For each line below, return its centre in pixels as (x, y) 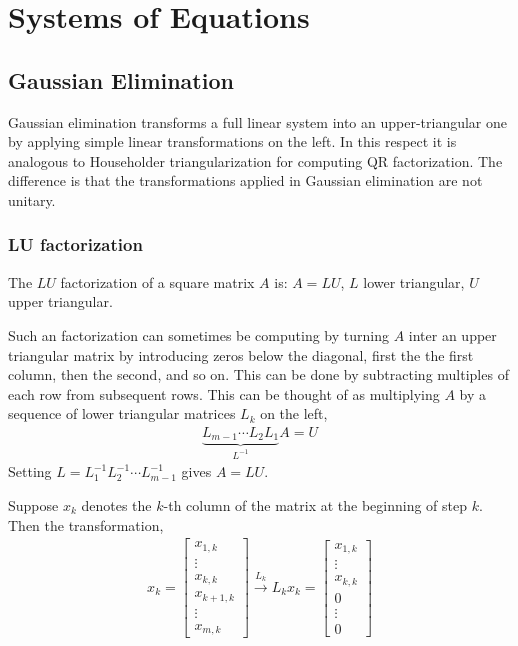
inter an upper (452, 334)
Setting (30, 471)
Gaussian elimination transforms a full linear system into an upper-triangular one (258, 121)
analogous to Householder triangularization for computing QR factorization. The (255, 160)
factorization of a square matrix (157, 281)
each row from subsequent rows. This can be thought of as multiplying (224, 393)
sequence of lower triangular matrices (122, 413)
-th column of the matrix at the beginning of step (315, 505)
